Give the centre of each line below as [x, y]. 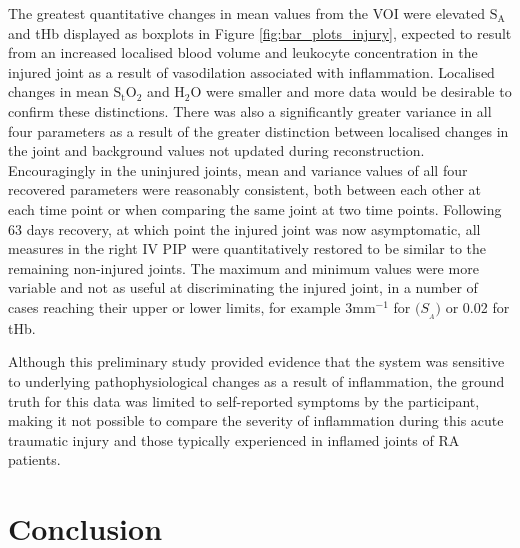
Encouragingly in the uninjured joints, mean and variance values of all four [238, 169]
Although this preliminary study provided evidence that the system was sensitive [256, 361]
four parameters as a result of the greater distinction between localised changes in [258, 130]
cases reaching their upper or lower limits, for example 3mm [192, 306]
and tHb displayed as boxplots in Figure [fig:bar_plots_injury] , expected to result [260, 32]
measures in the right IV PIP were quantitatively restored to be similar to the [247, 248]
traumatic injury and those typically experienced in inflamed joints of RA [234, 439]
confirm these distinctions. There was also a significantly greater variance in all [250, 110]
